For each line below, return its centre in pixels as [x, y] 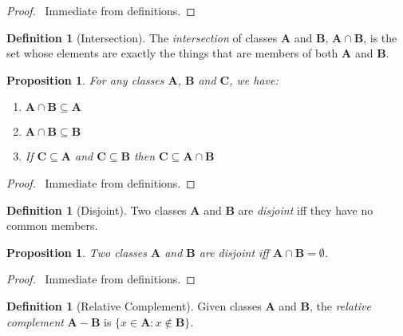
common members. [52, 225]
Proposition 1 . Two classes [77, 252]
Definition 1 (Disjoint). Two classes [97, 210]
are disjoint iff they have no [306, 210]
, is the [380, 37]
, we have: [254, 79]
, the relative [340, 305]
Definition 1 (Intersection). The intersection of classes [142, 37]
